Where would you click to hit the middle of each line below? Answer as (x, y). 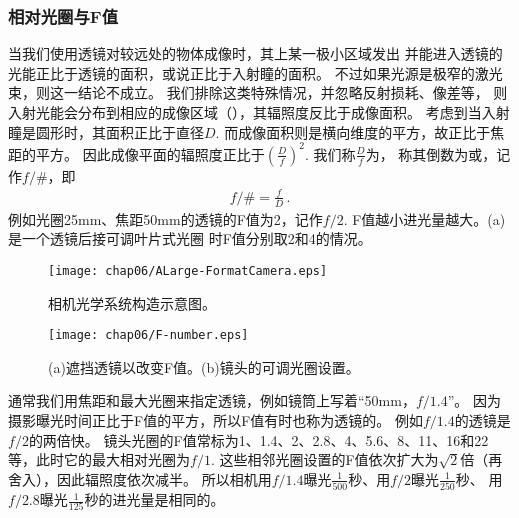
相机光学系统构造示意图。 (132, 302)
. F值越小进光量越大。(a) (424, 218)
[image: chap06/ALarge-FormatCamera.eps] (188, 270)
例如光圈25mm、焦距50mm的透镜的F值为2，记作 (165, 218)
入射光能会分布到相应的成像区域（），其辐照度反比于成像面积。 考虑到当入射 (259, 112)
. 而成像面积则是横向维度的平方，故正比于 (353, 131)
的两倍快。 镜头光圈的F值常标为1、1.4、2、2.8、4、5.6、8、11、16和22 (258, 439)
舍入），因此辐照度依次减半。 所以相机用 (140, 478)
